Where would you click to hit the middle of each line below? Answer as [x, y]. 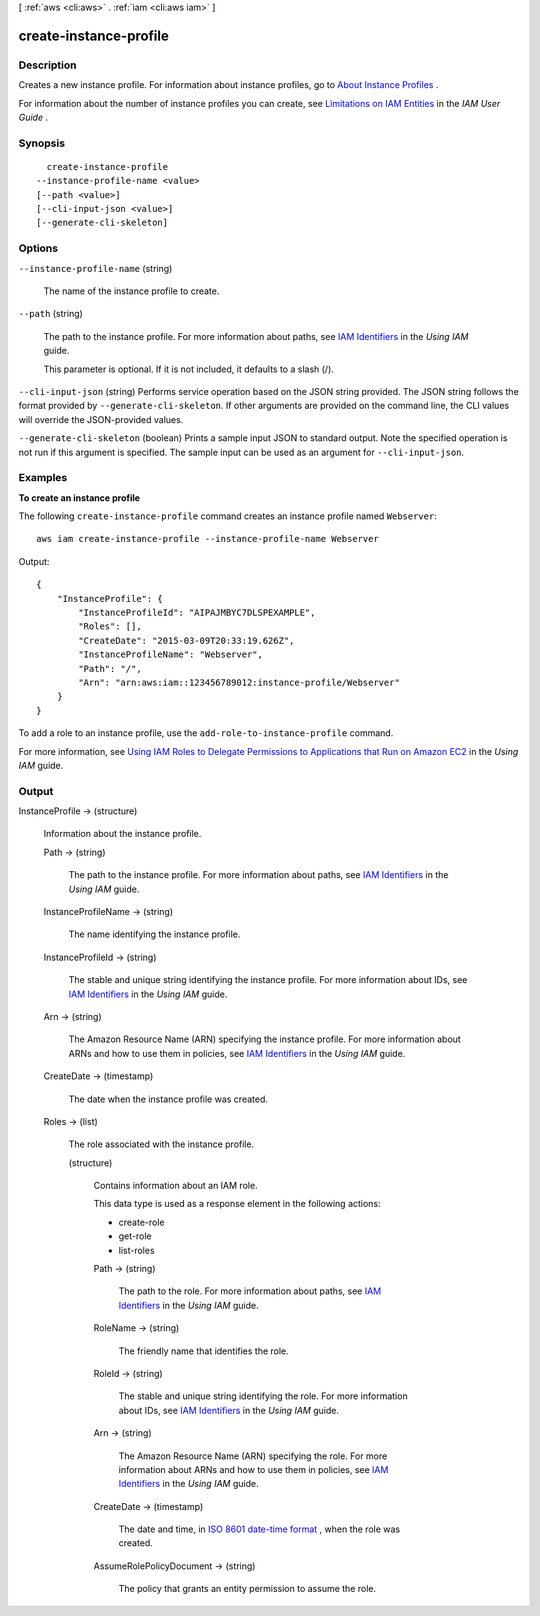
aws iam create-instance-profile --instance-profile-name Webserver [207, 539]
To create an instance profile [79, 497]
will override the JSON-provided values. [101, 419]
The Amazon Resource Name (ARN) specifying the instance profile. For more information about [265, 1039]
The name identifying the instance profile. [154, 934]
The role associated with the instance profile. [161, 1144]
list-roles [136, 1250]
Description [47, 65]
